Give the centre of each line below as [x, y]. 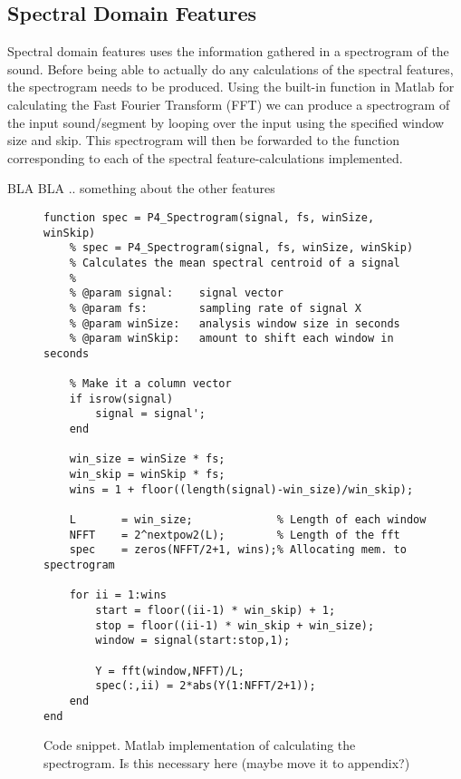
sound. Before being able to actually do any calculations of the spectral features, [230, 68]
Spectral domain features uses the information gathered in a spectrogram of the [228, 51]
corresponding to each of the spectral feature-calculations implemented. [205, 157]
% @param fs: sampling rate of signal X [215, 308]
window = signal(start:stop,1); [193, 641]
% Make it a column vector [150, 384]
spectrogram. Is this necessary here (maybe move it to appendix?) [227, 762]
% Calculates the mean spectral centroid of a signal [235, 263]
